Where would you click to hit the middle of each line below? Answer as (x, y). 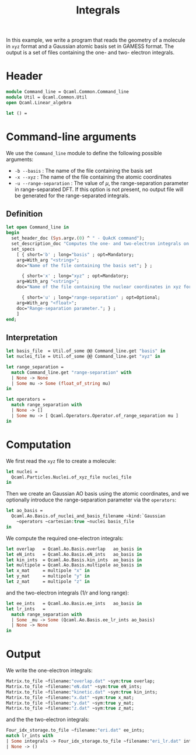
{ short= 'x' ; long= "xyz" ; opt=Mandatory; (75, 276)
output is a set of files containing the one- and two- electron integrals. (90, 53)
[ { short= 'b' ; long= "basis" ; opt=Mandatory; (75, 254)
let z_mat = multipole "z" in (48, 582)
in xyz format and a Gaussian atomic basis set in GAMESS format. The (90, 46)
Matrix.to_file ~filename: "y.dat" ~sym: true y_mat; (70, 703)
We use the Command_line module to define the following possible (84, 153)
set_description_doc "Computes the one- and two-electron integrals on (100, 244)
